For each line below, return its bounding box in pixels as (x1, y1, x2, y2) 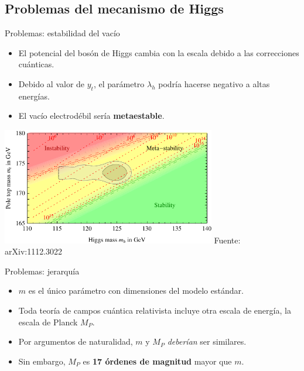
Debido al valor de (18, 77, 85, 90)
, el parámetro (93, 77, 145, 90)
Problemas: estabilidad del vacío (5, 27, 120, 39)
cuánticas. (18, 58, 54, 70)
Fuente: (214, 233, 241, 246)
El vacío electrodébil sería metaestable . (18, 109, 165, 122)
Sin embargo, (18, 355, 66, 367)
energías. (18, 90, 50, 102)
